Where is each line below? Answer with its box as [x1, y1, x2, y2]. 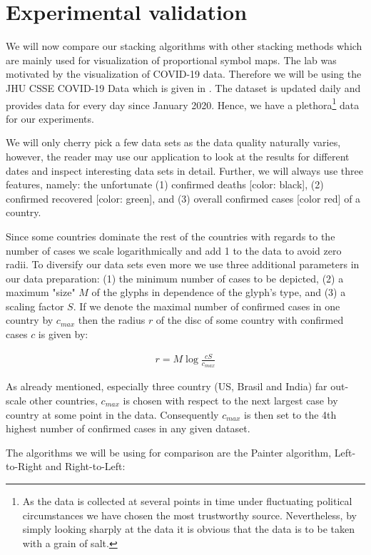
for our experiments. [6, 111, 94, 126]
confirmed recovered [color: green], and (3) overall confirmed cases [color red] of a [6, 190, 361, 205]
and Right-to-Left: [45, 459, 126, 474]
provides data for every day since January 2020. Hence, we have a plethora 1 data [6, 95, 360, 112]
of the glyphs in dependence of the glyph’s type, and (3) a [91, 285, 346, 300]
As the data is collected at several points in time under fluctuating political [22, 494, 352, 508]
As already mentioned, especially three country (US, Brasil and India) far [6, 379, 327, 394]
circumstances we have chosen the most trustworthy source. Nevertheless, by [22, 507, 357, 522]
